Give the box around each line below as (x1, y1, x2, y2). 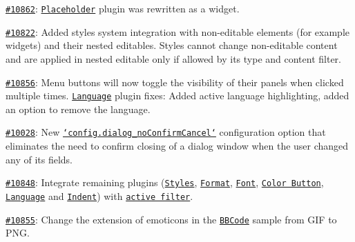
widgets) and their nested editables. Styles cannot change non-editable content (6, 38, 338, 52)
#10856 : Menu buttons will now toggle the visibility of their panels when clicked (6, 74, 344, 89)
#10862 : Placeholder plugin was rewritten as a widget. (6, 1, 240, 15)
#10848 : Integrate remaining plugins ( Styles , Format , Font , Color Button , (6, 175, 324, 190)
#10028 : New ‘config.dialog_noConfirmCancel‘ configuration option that (6, 125, 326, 139)
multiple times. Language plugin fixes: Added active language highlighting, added (6, 88, 349, 103)
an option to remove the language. (6, 101, 151, 116)
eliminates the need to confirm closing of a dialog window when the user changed (6, 139, 349, 153)
